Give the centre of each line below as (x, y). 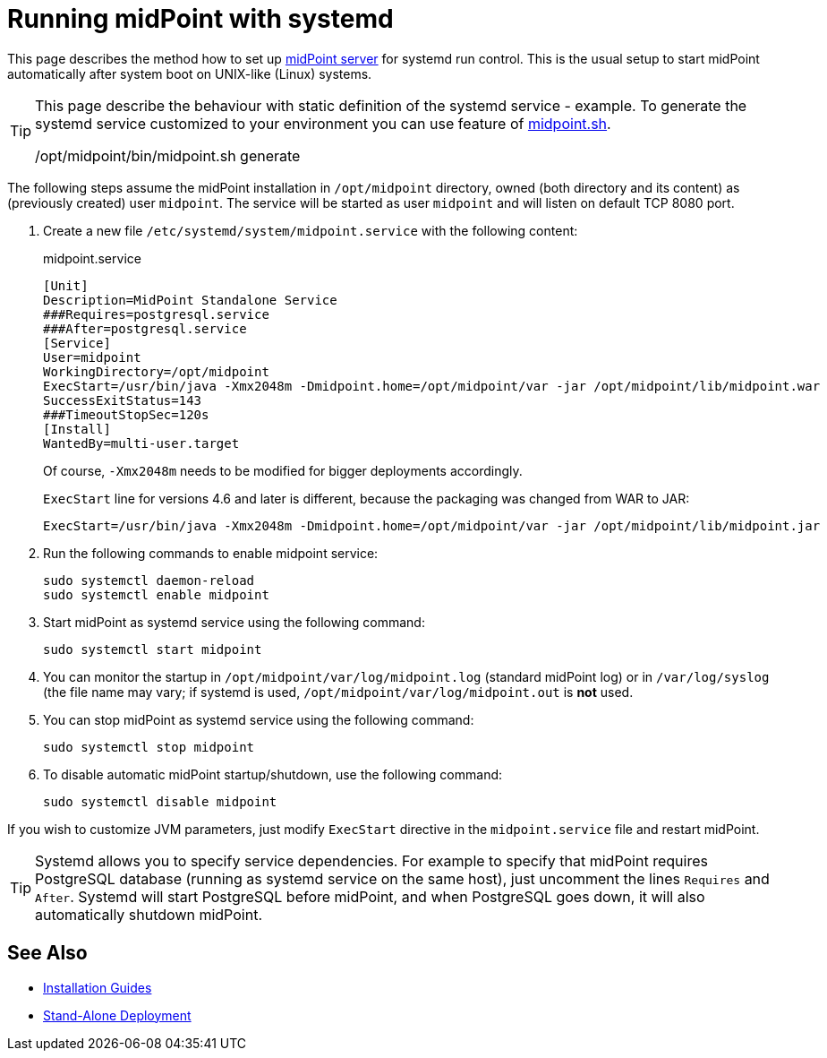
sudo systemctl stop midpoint (149, 747)
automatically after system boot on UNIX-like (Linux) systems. (190, 73)
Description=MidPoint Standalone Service (190, 300)
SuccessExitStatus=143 (123, 400)
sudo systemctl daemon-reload (149, 580)
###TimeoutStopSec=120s (126, 414)
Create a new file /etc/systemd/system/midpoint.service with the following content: (311, 230)
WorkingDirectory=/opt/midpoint (156, 371)
